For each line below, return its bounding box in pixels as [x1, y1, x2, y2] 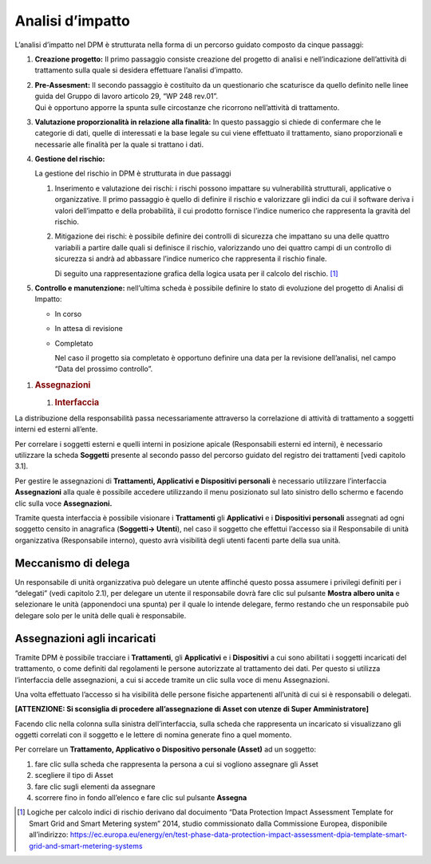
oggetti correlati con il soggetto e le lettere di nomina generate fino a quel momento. [14, 730, 292, 740]
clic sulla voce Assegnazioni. [14, 499, 113, 508]
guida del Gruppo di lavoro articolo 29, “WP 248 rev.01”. [34, 92, 219, 101]
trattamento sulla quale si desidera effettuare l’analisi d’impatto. [34, 65, 243, 75]
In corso [54, 309, 82, 318]
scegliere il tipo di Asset [34, 771, 113, 780]
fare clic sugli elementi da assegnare [34, 782, 156, 791]
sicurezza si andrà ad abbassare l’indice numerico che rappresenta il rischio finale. [54, 254, 327, 263]
